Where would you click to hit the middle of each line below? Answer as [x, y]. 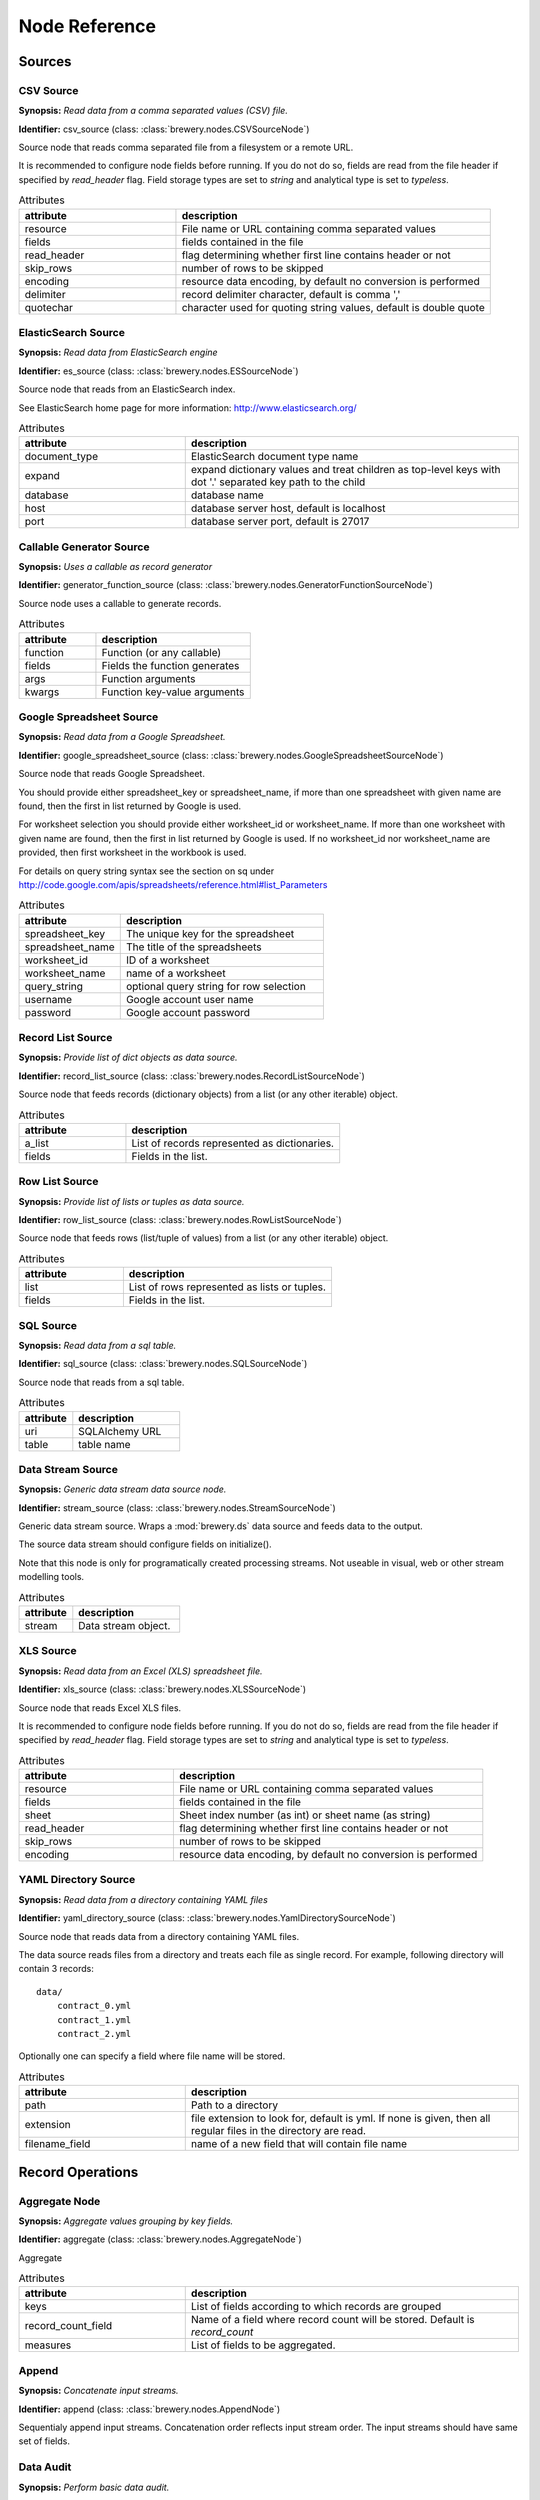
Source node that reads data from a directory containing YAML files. [159, 1936]
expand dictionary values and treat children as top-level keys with [345, 470]
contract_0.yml [94, 2006]
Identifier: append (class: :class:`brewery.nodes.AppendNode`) [149, 2409]
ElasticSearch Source [71, 333]
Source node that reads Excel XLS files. [100, 1707]
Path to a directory [234, 2105]
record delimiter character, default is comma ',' [291, 294]
